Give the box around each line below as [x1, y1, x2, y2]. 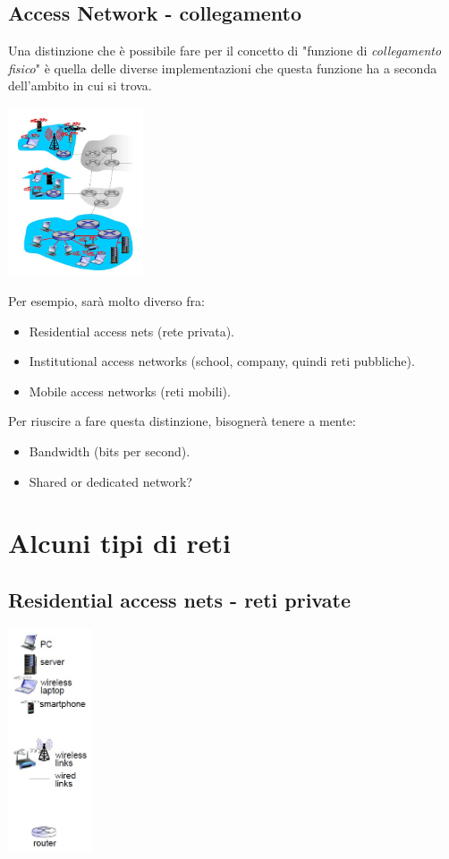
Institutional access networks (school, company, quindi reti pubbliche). [29, 352, 415, 370]
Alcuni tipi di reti [8, 524, 232, 561]
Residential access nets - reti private [8, 585, 351, 613]
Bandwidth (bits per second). [29, 441, 191, 460]
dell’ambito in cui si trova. [8, 76, 152, 95]
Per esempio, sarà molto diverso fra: [8, 291, 205, 310]
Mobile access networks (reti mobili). [29, 381, 231, 400]
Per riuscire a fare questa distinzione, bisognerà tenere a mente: [8, 412, 356, 430]
